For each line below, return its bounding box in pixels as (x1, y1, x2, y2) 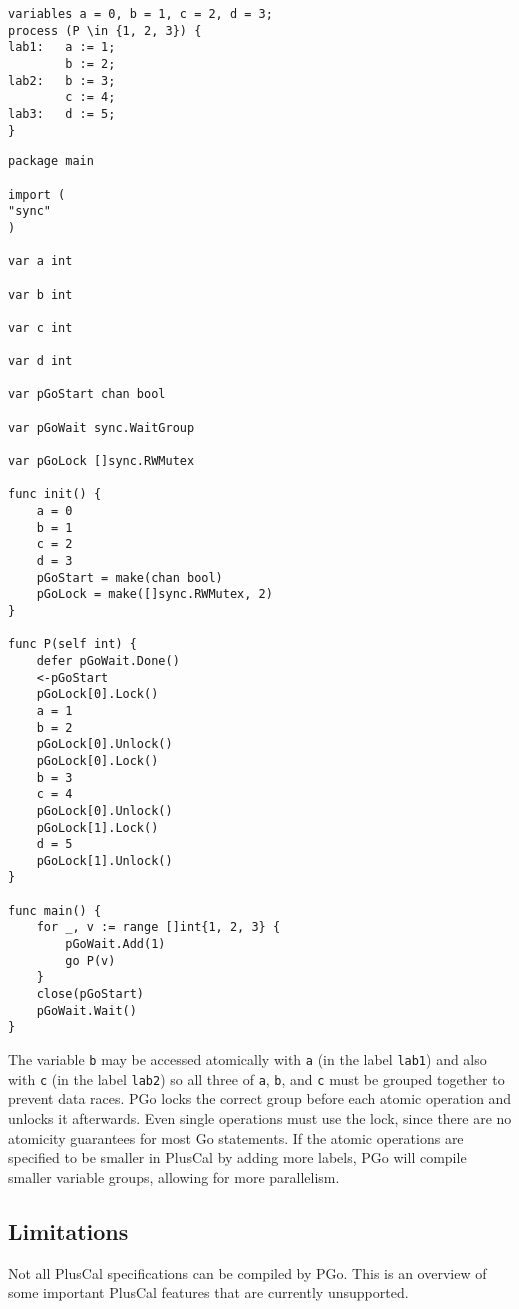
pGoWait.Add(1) (65, 937, 166, 952)
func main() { (8, 903, 102, 918)
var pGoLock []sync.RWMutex (8, 454, 195, 469)
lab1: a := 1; (8, 40, 116, 55)
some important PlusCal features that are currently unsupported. (8, 1282, 409, 1303)
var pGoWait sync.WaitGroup (8, 420, 195, 435)
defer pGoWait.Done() (36, 653, 180, 668)
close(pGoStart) (36, 987, 145, 1002)
